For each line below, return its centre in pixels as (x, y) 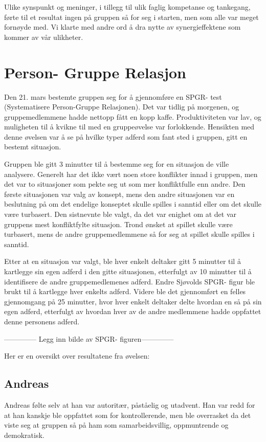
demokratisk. (24, 435)
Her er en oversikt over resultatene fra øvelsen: (77, 356)
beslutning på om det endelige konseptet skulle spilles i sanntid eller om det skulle (133, 204)
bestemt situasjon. (33, 147)
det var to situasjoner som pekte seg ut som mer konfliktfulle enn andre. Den (125, 184)
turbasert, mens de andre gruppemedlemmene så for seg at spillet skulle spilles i (129, 234)
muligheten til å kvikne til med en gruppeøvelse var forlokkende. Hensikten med (129, 127)
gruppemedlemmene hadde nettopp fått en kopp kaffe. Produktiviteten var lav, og (133, 116)
